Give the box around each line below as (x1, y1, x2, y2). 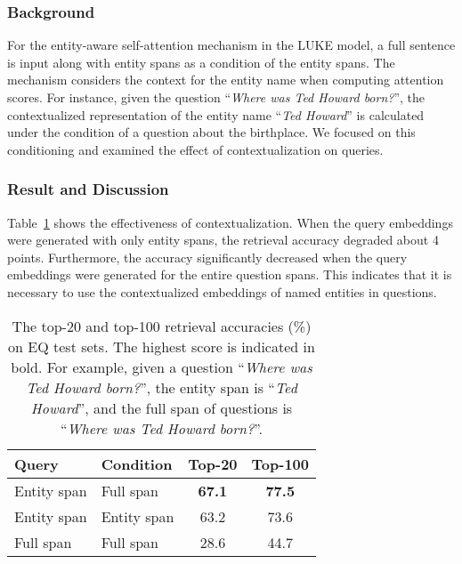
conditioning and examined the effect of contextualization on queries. (7, 140, 384, 158)
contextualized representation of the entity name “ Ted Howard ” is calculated (7, 105, 425, 124)
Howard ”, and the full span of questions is (30, 397, 293, 418)
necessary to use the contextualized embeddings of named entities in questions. (7, 282, 437, 301)
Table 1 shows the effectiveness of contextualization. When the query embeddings (7, 213, 453, 231)
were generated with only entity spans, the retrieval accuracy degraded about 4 (7, 230, 439, 249)
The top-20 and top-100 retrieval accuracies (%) (12, 315, 312, 336)
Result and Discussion (7, 178, 169, 200)
